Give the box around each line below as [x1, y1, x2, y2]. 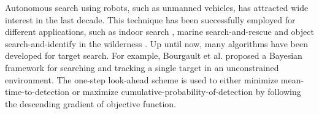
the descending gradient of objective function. [5, 97, 176, 110]
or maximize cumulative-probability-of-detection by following [72, 85, 301, 98]
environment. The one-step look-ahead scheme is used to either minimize [5, 73, 279, 86]
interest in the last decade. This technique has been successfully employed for [5, 13, 296, 26]
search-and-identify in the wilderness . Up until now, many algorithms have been [5, 37, 308, 50]
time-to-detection [5, 85, 69, 98]
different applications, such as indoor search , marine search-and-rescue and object [5, 25, 314, 38]
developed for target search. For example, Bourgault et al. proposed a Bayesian [5, 49, 302, 62]
